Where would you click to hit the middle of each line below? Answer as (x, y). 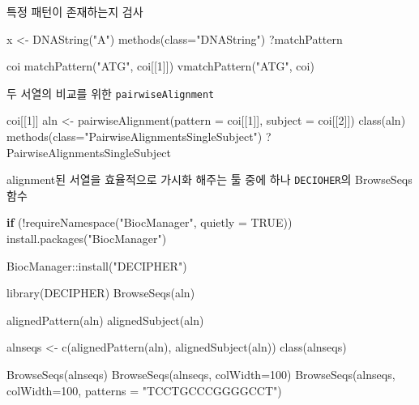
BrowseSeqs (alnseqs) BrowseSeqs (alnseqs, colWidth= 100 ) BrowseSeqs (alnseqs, (201, 375)
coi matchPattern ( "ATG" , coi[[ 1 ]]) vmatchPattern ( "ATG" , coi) (160, 66)
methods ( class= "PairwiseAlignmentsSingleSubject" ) (135, 136)
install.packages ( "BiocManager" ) (87, 239)
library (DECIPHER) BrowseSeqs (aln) (101, 293)
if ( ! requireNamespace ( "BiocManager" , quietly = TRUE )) (150, 222)
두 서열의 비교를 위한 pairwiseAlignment (111, 93)
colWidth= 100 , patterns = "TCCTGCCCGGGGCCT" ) (144, 390)
